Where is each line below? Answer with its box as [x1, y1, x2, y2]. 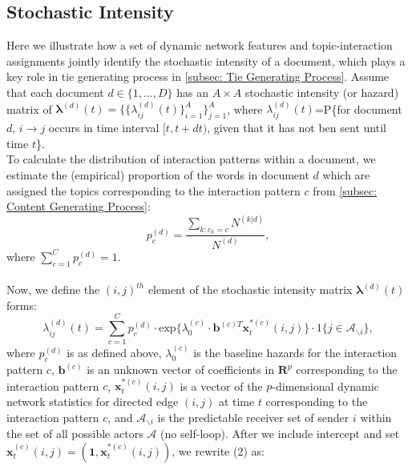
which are [322, 166, 370, 183]
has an [176, 83, 208, 100]
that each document [6, 83, 104, 100]
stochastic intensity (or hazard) [244, 83, 399, 100]
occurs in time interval [48, 119, 160, 136]
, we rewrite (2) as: [172, 442, 265, 459]
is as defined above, [67, 344, 162, 361]
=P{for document [314, 100, 402, 117]
